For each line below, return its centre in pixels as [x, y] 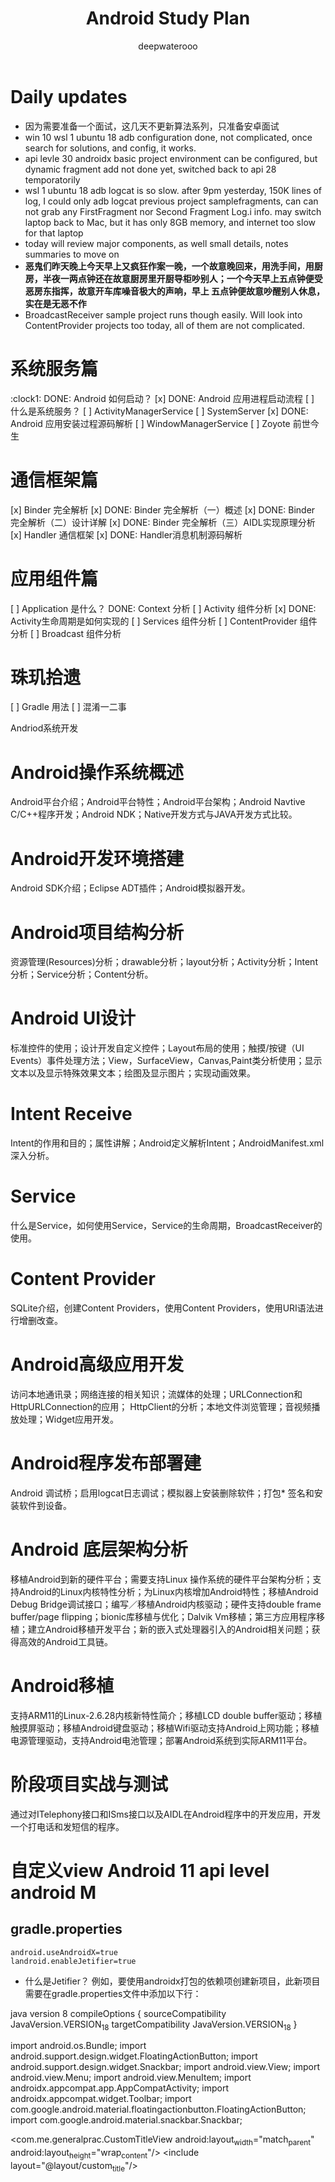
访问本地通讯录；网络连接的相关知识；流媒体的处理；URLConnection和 [156, 1394]
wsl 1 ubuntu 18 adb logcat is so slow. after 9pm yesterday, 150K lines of [173, 190]
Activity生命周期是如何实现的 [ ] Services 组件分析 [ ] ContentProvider [154, 621]
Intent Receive [71, 1114]
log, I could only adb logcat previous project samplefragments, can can [171, 201]
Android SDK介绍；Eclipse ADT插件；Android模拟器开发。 [130, 888]
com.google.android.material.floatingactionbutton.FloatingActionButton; [158, 2109]
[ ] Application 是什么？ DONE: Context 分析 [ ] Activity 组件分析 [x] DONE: [163, 608]
